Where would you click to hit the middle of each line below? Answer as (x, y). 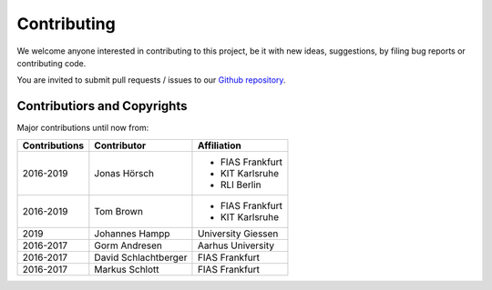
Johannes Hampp (132, 234)
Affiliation (219, 145)
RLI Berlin (241, 185)
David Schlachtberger (141, 257)
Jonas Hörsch (124, 173)
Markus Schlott (127, 269)
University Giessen (238, 234)
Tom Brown (118, 211)
